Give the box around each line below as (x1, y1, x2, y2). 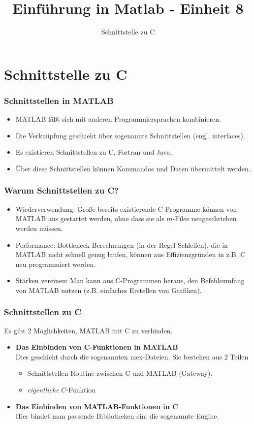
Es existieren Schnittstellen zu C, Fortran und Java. (15, 147, 172, 157)
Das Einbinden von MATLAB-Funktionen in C (15, 401, 178, 411)
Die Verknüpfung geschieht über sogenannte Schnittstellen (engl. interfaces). (15, 130, 245, 140)
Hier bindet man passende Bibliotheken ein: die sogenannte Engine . (15, 411, 219, 421)
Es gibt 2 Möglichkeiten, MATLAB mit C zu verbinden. (4, 325, 173, 335)
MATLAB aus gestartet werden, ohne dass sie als (15, 213, 164, 224)
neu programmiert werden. (15, 259, 96, 269)
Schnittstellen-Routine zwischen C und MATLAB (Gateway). (27, 368, 213, 378)
